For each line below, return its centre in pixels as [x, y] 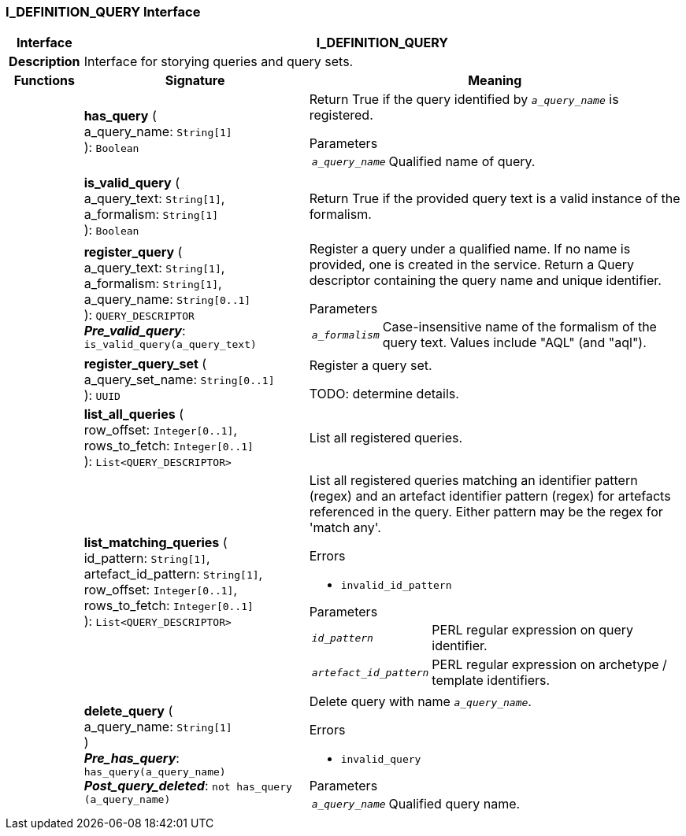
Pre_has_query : [132, 758]
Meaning [495, 81]
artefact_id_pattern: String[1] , [173, 573]
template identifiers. [491, 681]
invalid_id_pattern [396, 586]
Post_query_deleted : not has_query [188, 785]
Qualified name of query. [462, 162]
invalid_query [381, 760]
